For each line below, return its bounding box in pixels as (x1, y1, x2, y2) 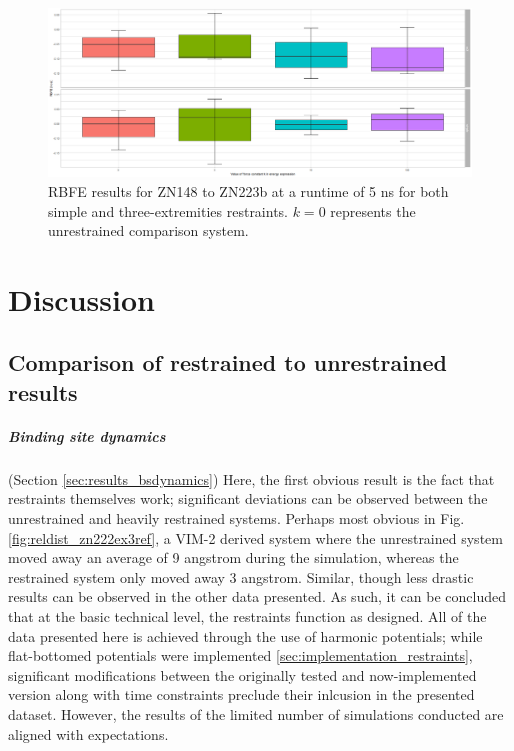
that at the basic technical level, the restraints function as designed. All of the (8, 605, 487, 626)
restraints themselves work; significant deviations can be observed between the (8, 488, 488, 509)
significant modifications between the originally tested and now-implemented (8, 664, 477, 685)
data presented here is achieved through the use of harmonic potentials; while (8, 625, 483, 646)
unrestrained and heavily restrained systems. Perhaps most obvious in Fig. (8, 508, 465, 529)
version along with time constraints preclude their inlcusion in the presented (8, 684, 475, 705)
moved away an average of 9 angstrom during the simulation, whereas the (8, 547, 459, 568)
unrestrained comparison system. (48, 220, 249, 241)
